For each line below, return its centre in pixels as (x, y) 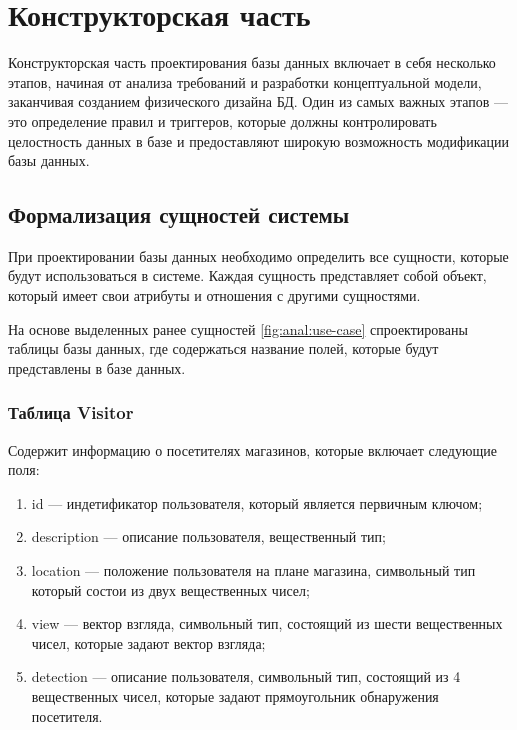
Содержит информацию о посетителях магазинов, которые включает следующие (252, 449)
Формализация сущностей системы (179, 214)
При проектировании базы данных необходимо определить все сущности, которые (258, 255)
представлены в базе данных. (97, 367)
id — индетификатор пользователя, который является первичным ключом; (257, 502)
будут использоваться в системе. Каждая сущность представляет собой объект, (247, 275)
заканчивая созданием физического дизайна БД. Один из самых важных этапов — (258, 101)
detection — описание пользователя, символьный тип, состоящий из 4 (246, 676)
